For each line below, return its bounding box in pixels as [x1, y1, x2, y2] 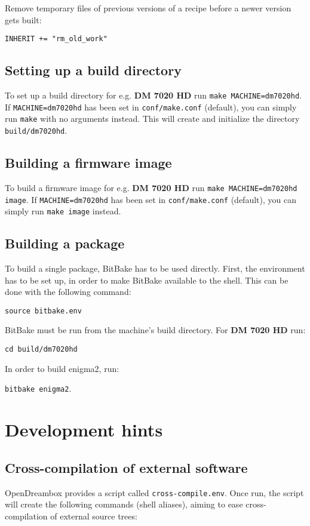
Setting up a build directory [5, 61, 182, 79]
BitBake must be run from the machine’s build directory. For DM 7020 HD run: [5, 324, 306, 336]
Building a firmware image [5, 153, 172, 172]
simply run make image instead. [5, 205, 121, 217]
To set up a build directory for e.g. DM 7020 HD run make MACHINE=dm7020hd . [5, 89, 302, 101]
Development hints [5, 417, 163, 442]
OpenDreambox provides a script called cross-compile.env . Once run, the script [5, 486, 304, 499]
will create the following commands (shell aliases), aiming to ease [5, 498, 243, 510]
